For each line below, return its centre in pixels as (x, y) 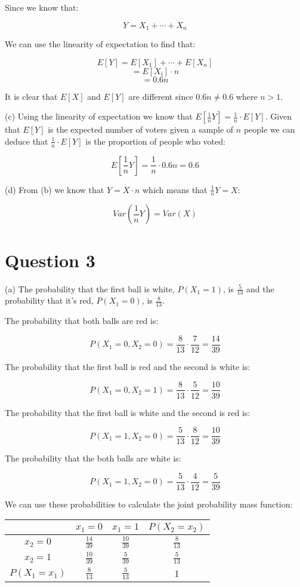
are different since (161, 96)
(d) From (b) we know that (55, 189)
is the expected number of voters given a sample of (141, 129)
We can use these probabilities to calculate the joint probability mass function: (149, 504)
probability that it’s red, (49, 300)
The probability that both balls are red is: (82, 321)
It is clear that (31, 96)
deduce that (27, 141)
